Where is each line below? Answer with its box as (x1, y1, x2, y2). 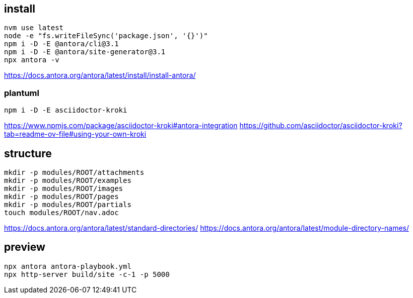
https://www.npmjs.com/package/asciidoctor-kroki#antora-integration (4, 121, 238, 130)
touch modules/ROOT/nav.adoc (4, 209, 119, 217)
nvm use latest (4, 24, 64, 32)
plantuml (4, 87, 39, 98)
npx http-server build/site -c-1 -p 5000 (4, 270, 170, 278)
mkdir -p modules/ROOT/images (4, 184, 123, 193)
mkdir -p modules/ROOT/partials (4, 201, 131, 209)
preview (4, 241, 45, 254)
